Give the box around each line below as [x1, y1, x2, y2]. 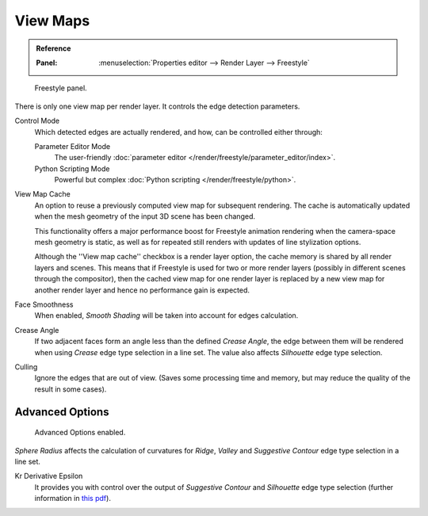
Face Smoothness [14, 300, 74, 309]
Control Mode [14, 116, 60, 126]
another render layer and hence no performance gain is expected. [34, 285, 250, 295]
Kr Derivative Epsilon [14, 472, 83, 481]
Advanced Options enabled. [34, 428, 126, 438]
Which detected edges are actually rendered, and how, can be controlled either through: [34, 127, 323, 136]
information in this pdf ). [34, 494, 111, 503]
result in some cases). [34, 384, 107, 394]
